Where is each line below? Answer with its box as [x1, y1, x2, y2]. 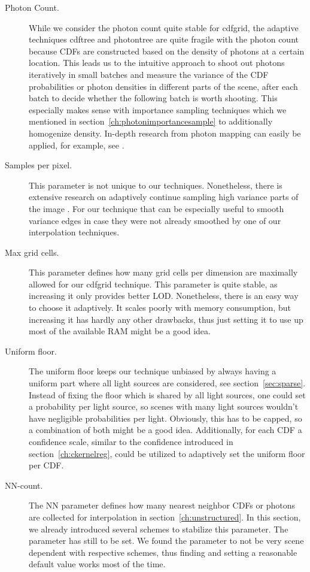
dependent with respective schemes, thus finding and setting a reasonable [29, 546, 297, 558]
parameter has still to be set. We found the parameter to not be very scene [29, 534, 304, 547]
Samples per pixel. [5, 159, 72, 171]
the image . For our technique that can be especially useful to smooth [29, 202, 284, 214]
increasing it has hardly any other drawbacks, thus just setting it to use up [29, 313, 303, 325]
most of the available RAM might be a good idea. [29, 325, 211, 337]
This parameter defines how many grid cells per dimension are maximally [29, 266, 298, 279]
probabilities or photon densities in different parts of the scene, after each [29, 80, 298, 92]
